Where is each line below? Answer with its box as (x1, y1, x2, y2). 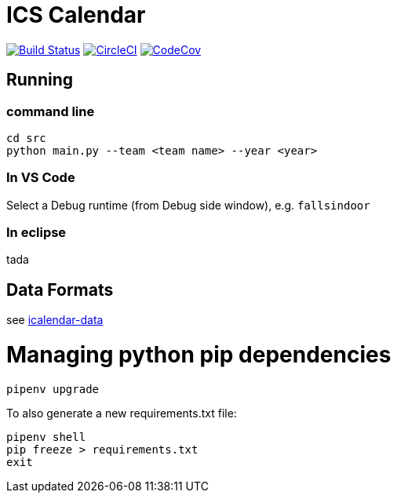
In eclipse (6, 224, 67, 241)
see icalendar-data (6, 313, 104, 327)
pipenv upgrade (6, 382, 100, 395)
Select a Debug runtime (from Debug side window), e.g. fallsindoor (6, 198, 370, 212)
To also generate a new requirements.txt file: (6, 406, 237, 420)
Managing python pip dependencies (6, 341, 392, 369)
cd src (6, 131, 46, 144)
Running (6, 70, 74, 90)
